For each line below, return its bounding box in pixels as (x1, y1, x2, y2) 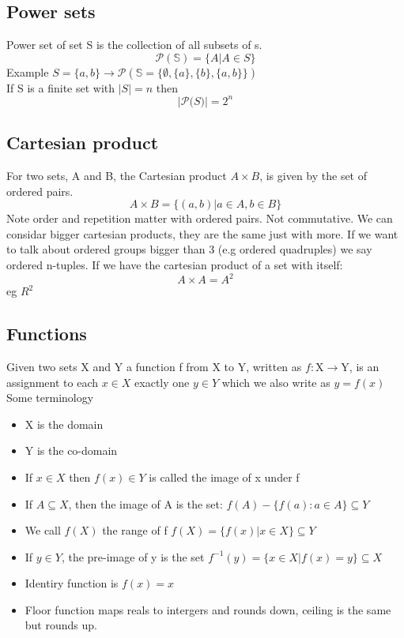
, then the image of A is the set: (68, 495, 223, 512)
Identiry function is (25, 575, 119, 591)
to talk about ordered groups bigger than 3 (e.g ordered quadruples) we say (6, 241, 372, 257)
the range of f (102, 522, 168, 539)
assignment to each (6, 373, 99, 390)
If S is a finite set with (6, 79, 115, 96)
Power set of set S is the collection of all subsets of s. (6, 36, 262, 53)
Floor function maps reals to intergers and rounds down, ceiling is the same (25, 601, 391, 617)
